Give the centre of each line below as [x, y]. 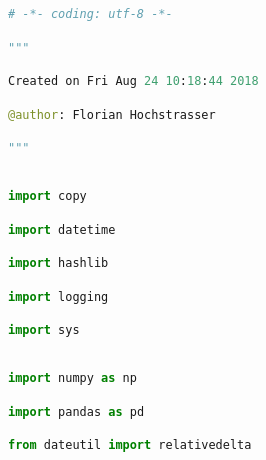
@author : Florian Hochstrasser [112, 114]
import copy [47, 195]
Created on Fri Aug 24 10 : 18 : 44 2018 [133, 81]
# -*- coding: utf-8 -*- [90, 14]
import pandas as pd [76, 411]
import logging [58, 296]
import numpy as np [72, 377]
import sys [44, 330]
